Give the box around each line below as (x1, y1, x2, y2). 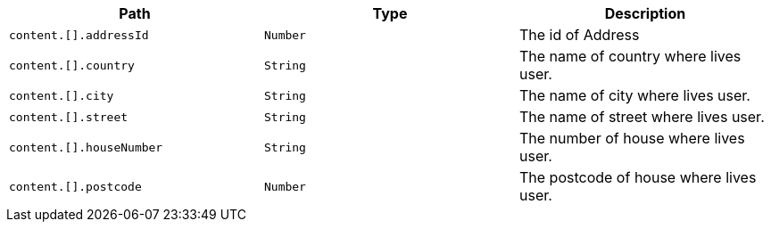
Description (604, 4, 686, 22)
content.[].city (9, 88, 114, 102)
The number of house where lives (518, 129, 745, 147)
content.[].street (9, 110, 128, 124)
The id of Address (518, 26, 640, 44)
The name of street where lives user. (518, 108, 765, 126)
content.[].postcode (9, 179, 142, 193)
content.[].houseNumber (9, 140, 163, 154)
